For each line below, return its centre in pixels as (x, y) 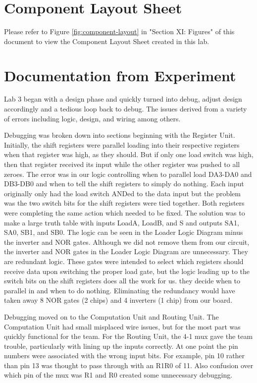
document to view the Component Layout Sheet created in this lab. (107, 41)
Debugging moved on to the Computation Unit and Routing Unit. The (111, 316)
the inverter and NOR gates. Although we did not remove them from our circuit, (127, 242)
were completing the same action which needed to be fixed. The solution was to (125, 212)
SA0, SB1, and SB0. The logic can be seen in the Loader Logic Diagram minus (124, 232)
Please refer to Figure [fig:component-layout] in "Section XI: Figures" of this (119, 31)
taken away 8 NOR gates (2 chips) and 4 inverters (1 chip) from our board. (118, 300)
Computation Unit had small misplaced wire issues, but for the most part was (122, 326)
